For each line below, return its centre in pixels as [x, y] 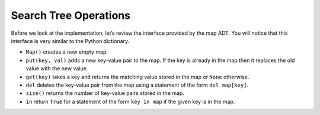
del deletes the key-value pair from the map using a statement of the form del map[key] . [137, 85]
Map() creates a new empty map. [67, 52]
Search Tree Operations [71, 15]
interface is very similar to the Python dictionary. [70, 41]
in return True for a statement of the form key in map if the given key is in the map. [130, 101]
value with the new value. [57, 68]
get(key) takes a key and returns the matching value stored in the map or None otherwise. [137, 77]
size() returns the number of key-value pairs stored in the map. [105, 93]
